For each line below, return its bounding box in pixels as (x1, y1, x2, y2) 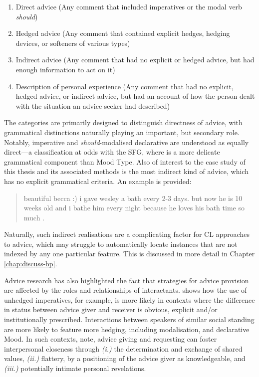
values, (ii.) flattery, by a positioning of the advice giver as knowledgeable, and (4, 353, 246, 364)
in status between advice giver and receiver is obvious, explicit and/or (4, 304, 218, 315)
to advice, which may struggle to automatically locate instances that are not (4, 238, 238, 249)
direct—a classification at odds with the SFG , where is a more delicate (4, 147, 220, 157)
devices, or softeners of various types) (15, 37, 130, 48)
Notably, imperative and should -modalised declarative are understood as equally (4, 137, 249, 147)
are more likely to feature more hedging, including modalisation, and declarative (4, 324, 250, 334)
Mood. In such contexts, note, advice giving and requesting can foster (4, 334, 217, 344)
